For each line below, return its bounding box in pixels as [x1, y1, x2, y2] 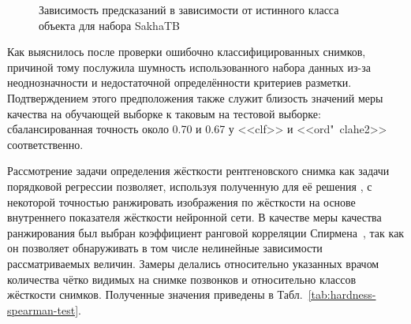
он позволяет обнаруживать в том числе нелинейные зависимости [7, 240, 323, 256]
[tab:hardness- [308, 286, 376, 303]
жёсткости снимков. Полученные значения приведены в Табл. [7, 286, 303, 303]
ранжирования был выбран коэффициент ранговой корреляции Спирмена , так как [7, 224, 405, 240]
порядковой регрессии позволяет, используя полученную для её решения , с [7, 177, 372, 194]
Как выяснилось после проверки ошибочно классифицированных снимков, [7, 43, 366, 60]
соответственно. [7, 136, 84, 152]
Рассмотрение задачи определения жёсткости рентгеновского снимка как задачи [7, 162, 390, 179]
